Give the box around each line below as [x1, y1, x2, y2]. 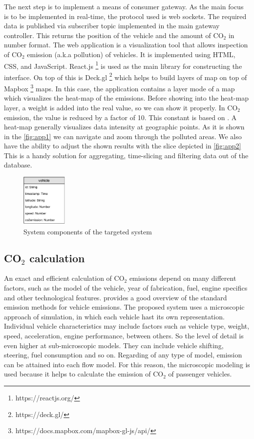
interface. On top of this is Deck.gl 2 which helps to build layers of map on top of [4, 70, 247, 82]
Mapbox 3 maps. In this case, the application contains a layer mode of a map [4, 82, 235, 93]
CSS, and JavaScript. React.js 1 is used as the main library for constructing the [4, 59, 242, 71]
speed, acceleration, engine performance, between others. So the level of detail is [4, 331, 244, 341]
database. [4, 160, 32, 170]
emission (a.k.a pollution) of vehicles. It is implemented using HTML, [27, 49, 235, 59]
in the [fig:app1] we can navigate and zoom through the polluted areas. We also [4, 131, 242, 141]
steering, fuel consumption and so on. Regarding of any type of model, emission [4, 350, 242, 360]
